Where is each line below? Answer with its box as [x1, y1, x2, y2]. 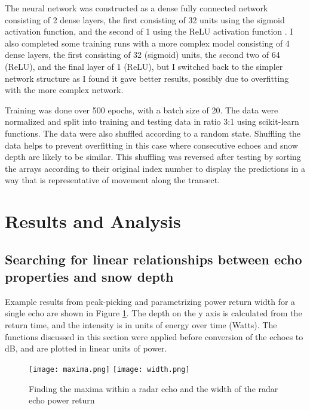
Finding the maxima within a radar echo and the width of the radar [29, 382, 278, 394]
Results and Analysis [5, 209, 181, 233]
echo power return [29, 394, 95, 406]
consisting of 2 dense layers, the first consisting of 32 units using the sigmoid [5, 13, 285, 26]
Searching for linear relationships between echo [5, 249, 302, 268]
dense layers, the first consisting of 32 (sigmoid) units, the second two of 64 [5, 48, 280, 61]
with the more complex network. [5, 84, 124, 96]
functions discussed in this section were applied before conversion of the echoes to [5, 330, 303, 343]
